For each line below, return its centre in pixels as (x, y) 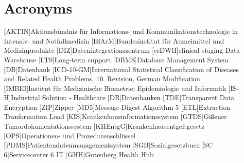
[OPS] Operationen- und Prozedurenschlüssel (70, 135)
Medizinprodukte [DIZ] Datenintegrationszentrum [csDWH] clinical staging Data (122, 50)
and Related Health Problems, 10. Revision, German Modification (102, 79)
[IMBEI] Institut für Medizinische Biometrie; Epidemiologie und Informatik (115, 88)
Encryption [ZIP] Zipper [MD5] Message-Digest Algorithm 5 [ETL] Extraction (117, 107)
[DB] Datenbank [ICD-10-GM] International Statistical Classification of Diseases (122, 69)
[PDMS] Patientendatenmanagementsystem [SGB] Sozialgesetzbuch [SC (108, 145)
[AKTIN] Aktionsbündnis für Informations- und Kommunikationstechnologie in (121, 31)
